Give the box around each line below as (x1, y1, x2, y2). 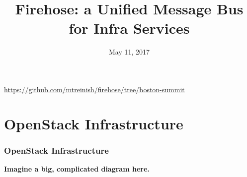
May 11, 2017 (108, 47, 150, 57)
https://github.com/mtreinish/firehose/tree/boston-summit (4, 84, 185, 94)
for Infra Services (69, 18, 190, 38)
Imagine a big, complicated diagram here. (4, 164, 150, 174)
